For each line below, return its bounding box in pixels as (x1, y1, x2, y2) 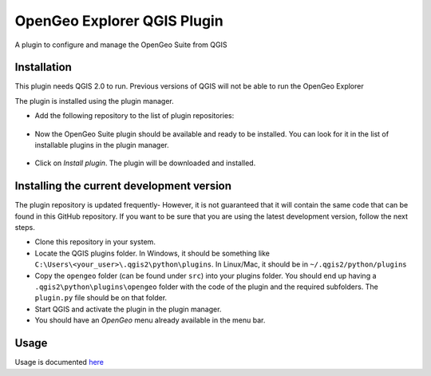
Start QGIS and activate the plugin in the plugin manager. (34, 304, 222, 314)
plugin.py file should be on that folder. (34, 293, 168, 303)
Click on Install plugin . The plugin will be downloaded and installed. (34, 158, 256, 168)
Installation (14, 61, 72, 74)
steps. (14, 223, 35, 232)
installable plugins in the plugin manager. (34, 141, 169, 150)
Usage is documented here (14, 358, 104, 367)
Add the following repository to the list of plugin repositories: (34, 111, 235, 121)
